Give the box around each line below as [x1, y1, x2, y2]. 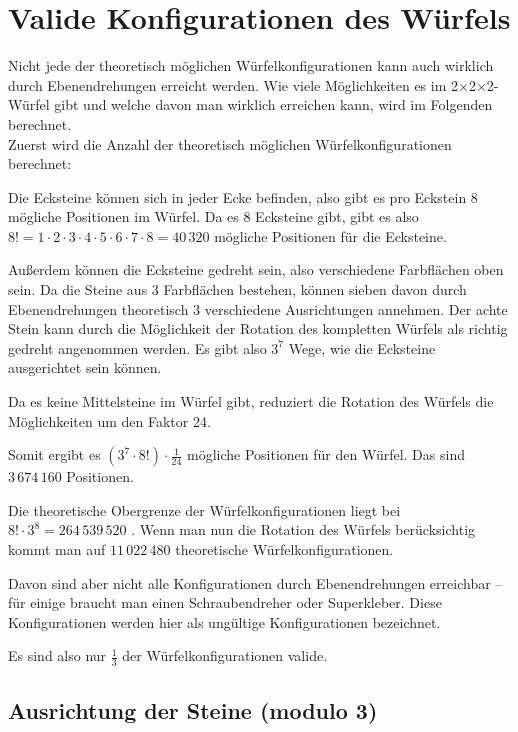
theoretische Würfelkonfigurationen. [175, 539, 394, 559]
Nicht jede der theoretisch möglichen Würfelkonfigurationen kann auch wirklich [8, 55, 494, 76]
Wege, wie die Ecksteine [288, 337, 436, 358]
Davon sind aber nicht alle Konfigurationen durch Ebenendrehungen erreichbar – [8, 572, 503, 593]
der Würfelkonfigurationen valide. [122, 645, 328, 666]
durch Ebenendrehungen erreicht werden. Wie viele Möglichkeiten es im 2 [8, 74, 459, 95]
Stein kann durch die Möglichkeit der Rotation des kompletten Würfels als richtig [8, 318, 508, 339]
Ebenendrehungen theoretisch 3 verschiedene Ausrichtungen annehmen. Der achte [8, 298, 508, 319]
